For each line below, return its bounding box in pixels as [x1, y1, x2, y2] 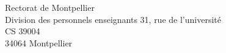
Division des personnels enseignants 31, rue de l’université [5, 13, 221, 25]
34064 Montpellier [5, 36, 73, 49]
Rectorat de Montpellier [5, 1, 95, 13]
